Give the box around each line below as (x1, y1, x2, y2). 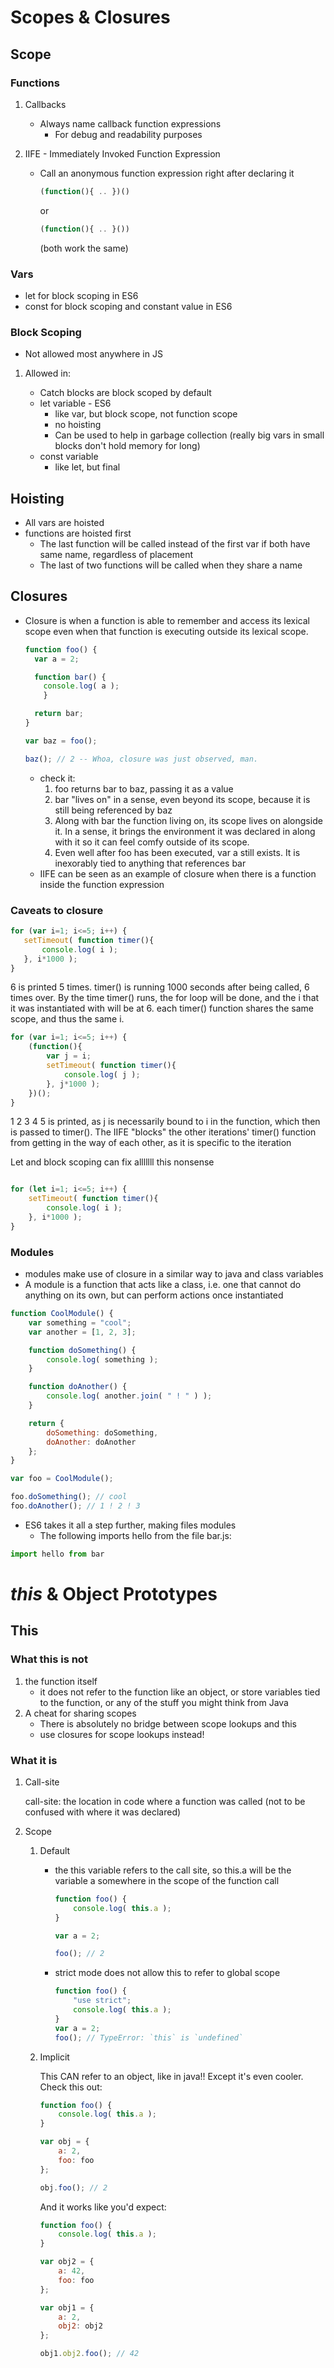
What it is (10, 1753, 58, 1767)
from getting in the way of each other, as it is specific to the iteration (10, 1137, 292, 1149)
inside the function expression (39, 878, 165, 890)
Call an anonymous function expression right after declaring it (39, 167, 295, 179)
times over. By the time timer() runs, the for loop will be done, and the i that (10, 992, 320, 1004)
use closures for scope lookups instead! (39, 1728, 205, 1740)
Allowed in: (24, 367, 71, 380)
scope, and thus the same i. (10, 1013, 125, 1025)
